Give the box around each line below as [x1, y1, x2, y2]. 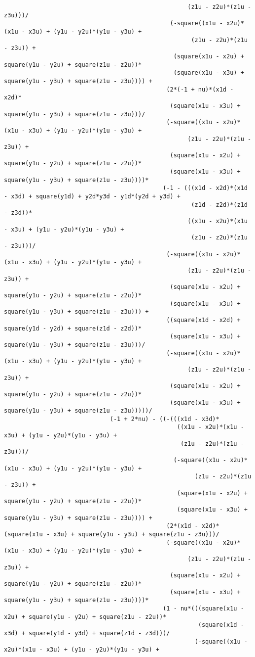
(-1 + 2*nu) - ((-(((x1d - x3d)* [109, 415, 219, 422]
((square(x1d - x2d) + [166, 316, 241, 324]
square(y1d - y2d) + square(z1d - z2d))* [4, 325, 142, 332]
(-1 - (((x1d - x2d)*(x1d [163, 185, 248, 192]
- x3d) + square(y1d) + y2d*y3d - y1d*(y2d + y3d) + [4, 193, 181, 200]
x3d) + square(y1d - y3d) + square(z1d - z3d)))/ [4, 629, 170, 637]
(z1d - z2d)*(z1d [191, 201, 248, 208]
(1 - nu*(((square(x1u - [163, 605, 244, 612]
